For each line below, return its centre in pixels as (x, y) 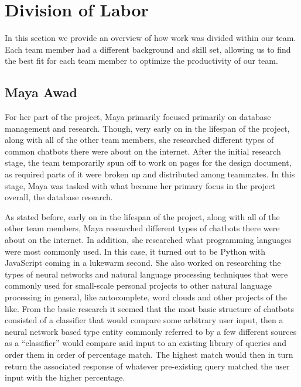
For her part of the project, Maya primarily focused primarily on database (138, 117)
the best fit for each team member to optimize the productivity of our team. (141, 61)
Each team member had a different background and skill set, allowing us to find (148, 49)
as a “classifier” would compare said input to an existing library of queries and (146, 343)
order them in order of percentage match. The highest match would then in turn (149, 354)
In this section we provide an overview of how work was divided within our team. (150, 38)
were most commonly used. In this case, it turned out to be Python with (135, 251)
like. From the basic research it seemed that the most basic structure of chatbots (149, 308)
